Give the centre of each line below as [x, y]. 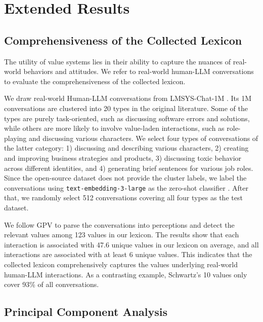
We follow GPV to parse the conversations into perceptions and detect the [119, 224]
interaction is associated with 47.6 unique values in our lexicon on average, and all [131, 244]
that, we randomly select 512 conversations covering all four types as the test [123, 198]
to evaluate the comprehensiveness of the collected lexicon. [95, 81]
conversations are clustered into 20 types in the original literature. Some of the [126, 108]
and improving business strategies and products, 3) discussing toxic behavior [123, 157]
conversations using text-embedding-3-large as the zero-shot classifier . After [126, 187]
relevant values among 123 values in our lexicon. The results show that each [122, 235]
